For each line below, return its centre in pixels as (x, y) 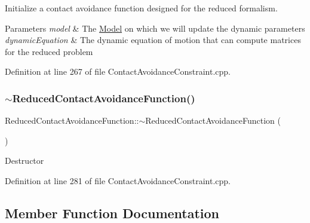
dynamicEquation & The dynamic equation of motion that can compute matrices (153, 40)
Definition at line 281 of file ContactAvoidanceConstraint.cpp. (118, 180)
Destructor (24, 161)
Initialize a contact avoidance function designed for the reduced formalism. (141, 8)
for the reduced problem (49, 51)
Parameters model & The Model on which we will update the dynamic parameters (155, 28)
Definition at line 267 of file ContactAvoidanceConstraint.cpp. (118, 71)
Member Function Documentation (112, 213)
